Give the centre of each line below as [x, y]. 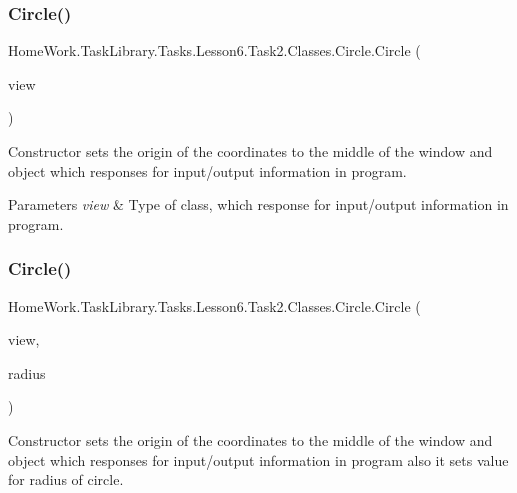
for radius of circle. [66, 479]
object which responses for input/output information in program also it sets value [258, 459]
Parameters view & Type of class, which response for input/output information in [258, 204]
